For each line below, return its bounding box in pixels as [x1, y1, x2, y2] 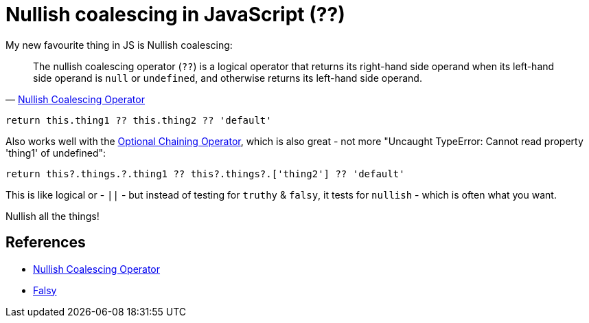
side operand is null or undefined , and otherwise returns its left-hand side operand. [33, 71, 422, 84]
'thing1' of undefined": [5, 146, 106, 159]
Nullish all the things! [5, 210, 100, 222]
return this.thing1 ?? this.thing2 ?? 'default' [5, 114, 272, 126]
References [5, 234, 86, 252]
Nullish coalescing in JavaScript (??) [5, 3, 345, 26]
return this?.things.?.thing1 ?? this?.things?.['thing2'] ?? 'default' [5, 168, 405, 179]
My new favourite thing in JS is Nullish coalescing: [5, 38, 233, 51]
